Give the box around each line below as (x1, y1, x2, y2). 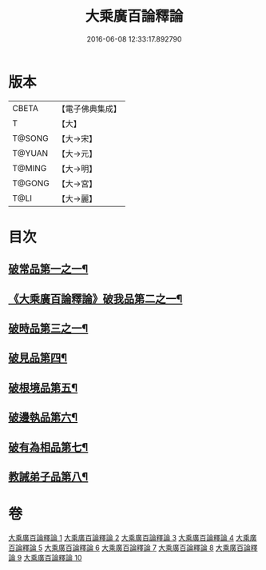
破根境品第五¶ (8, 381, 78, 394)
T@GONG (12, 177, 50, 189)
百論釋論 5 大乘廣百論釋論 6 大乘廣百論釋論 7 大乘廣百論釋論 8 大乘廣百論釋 (8, 543, 258, 552)
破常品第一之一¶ (8, 262, 89, 276)
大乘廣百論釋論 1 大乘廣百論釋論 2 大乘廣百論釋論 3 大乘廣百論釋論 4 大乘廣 (8, 532, 257, 542)
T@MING (12, 162, 47, 173)
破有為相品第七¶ (8, 440, 89, 454)
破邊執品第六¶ (8, 411, 78, 425)
